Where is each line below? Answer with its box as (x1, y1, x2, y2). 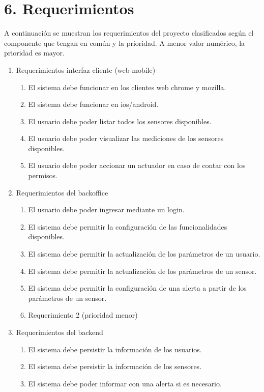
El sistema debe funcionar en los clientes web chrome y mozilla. (28, 81, 226, 92)
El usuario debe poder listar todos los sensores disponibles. (28, 116, 212, 126)
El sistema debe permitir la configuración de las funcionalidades (28, 221, 227, 232)
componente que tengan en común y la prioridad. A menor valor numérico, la (4, 37, 245, 48)
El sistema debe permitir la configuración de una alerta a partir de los (28, 283, 247, 293)
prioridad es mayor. (4, 47, 65, 58)
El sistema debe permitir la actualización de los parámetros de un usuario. (28, 248, 260, 259)
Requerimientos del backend (16, 327, 103, 337)
